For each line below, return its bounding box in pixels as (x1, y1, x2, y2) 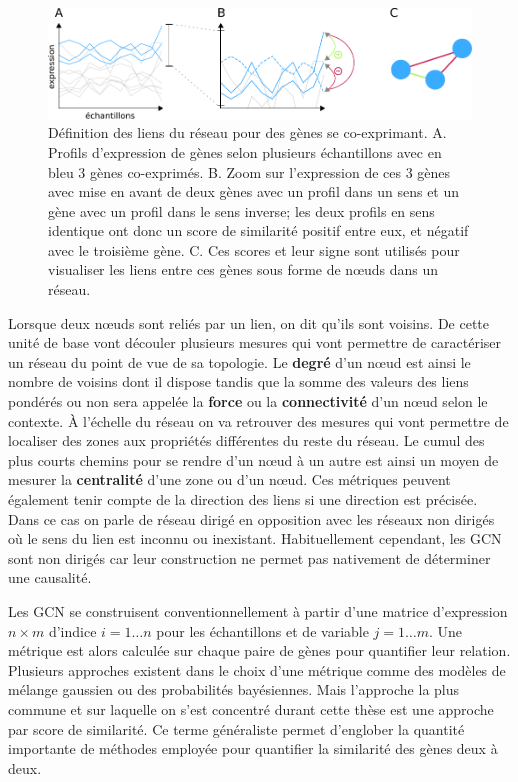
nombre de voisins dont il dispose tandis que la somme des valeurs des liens (8, 371, 469, 392)
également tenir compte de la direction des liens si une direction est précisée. (8, 489, 478, 509)
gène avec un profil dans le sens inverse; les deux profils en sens (48, 200, 435, 221)
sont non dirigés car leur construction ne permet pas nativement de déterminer (8, 547, 491, 568)
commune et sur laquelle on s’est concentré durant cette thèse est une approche (8, 698, 494, 719)
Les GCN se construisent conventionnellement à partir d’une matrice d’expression (8, 600, 508, 621)
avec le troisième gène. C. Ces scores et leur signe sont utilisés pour (48, 239, 460, 260)
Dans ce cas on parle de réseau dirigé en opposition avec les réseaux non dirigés (8, 508, 495, 529)
